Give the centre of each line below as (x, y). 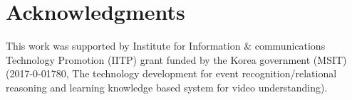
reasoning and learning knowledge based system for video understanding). (167, 87)
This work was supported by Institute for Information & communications (166, 46)
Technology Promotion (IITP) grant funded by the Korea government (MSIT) (176, 59)
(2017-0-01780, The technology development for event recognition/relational (171, 73)
